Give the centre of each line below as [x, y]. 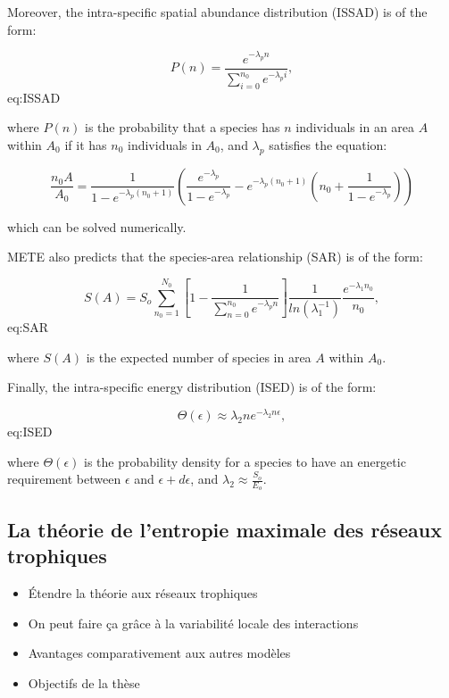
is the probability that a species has [183, 127]
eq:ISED [30, 431]
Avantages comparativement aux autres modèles [159, 653]
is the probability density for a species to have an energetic [245, 461]
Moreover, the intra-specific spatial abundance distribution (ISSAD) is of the [217, 12]
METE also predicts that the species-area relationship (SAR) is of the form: [215, 257]
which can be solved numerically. [97, 226]
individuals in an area [355, 127]
